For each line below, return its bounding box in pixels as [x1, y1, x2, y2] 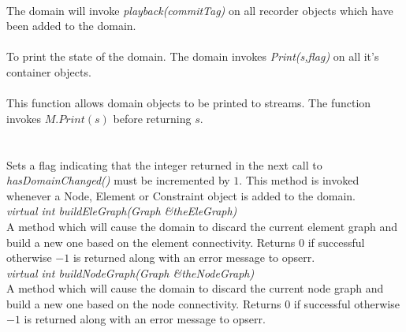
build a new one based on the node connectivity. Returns [6, 295, 281, 311]
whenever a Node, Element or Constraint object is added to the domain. [6, 187, 356, 203]
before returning [113, 110, 192, 126]
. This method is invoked [239, 172, 359, 188]
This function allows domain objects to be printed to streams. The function [6, 95, 371, 111]
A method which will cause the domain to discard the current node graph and [6, 280, 384, 297]
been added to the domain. [6, 17, 136, 34]
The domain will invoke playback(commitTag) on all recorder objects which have [6, 2, 393, 18]
